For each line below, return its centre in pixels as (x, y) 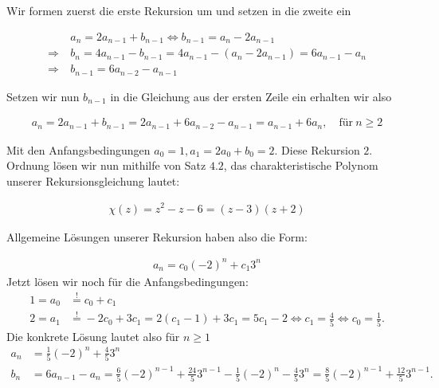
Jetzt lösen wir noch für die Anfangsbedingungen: (127, 281)
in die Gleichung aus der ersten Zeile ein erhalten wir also (251, 96)
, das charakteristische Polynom (301, 165)
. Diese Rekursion (317, 149)
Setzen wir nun (43, 96)
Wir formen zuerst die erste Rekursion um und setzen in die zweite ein (179, 10)
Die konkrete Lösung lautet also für (93, 336)
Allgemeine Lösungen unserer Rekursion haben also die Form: (157, 236)
